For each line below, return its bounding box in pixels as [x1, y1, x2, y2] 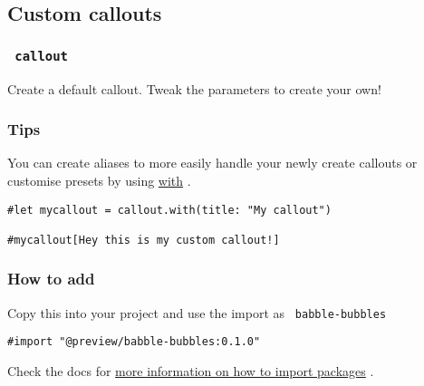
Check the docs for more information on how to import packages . [7, 362, 374, 381]
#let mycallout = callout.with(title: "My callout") [7, 203, 332, 217]
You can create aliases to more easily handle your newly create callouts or [7, 153, 418, 172]
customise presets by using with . [7, 170, 191, 189]
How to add [7, 267, 95, 290]
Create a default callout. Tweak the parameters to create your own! [7, 79, 381, 98]
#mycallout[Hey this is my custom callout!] [7, 233, 280, 246]
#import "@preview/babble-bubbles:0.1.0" [7, 335, 261, 349]
